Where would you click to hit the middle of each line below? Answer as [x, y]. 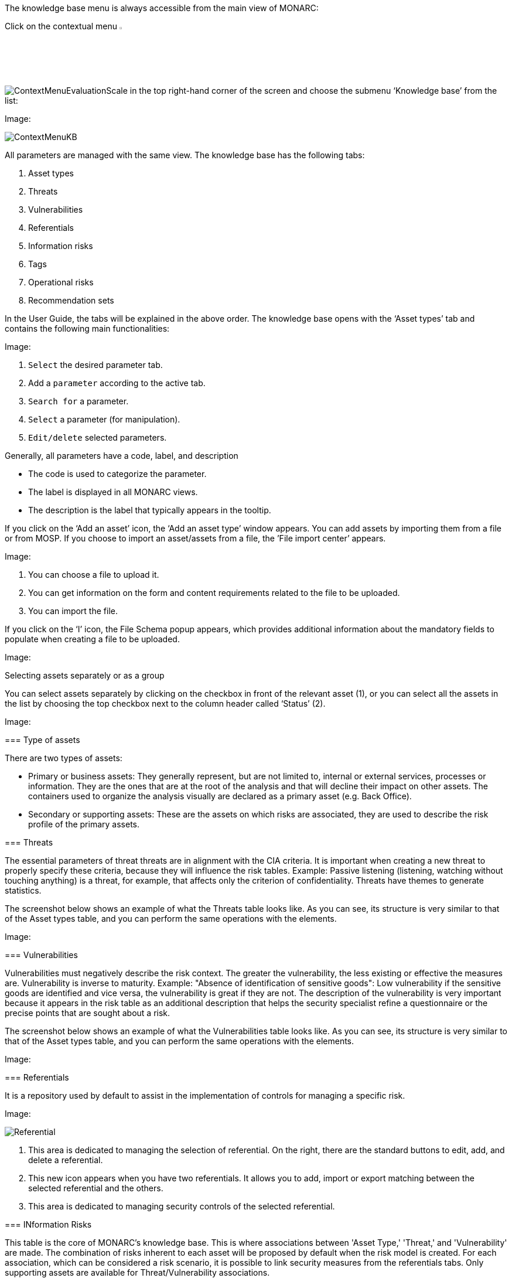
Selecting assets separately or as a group [85, 676]
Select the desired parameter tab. [95, 365]
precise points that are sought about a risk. [88, 1013]
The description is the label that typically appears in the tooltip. [150, 510]
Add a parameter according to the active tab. [117, 383]
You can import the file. [73, 611]
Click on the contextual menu [61, 26]
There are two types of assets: [64, 758]
